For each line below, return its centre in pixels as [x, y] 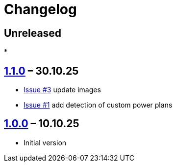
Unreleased [33, 33]
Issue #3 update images [62, 90]
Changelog [40, 9]
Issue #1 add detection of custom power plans [98, 105]
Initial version [45, 142]
